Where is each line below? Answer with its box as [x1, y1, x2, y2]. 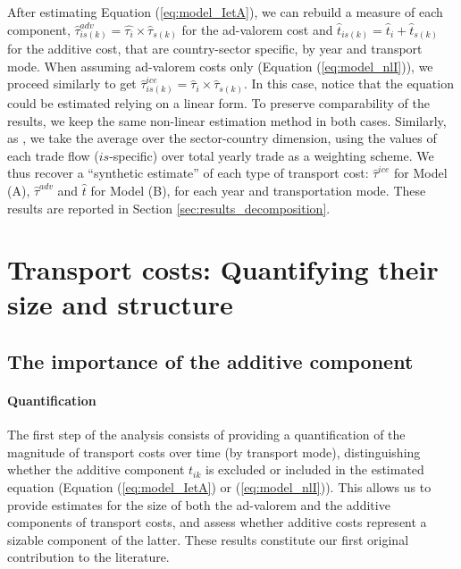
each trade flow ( [7, 146, 99, 164]
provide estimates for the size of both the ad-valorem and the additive [7, 495, 390, 514]
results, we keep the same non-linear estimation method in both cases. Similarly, [7, 111, 447, 130]
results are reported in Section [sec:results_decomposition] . [7, 198, 331, 217]
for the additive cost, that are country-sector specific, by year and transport [7, 39, 423, 58]
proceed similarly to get [7, 74, 137, 93]
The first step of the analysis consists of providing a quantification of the [7, 425, 406, 444]
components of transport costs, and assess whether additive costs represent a [7, 513, 427, 531]
